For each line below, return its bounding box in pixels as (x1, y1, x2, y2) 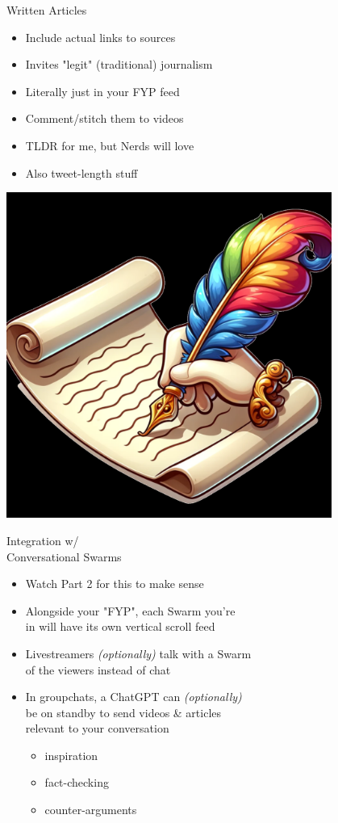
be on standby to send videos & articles (25, 703, 222, 720)
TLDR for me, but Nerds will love (25, 136, 194, 153)
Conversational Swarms (6, 548, 122, 565)
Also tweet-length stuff (25, 164, 138, 181)
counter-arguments (44, 801, 137, 818)
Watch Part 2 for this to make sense (25, 575, 204, 592)
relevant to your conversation (25, 720, 169, 737)
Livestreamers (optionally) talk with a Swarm (25, 645, 252, 661)
